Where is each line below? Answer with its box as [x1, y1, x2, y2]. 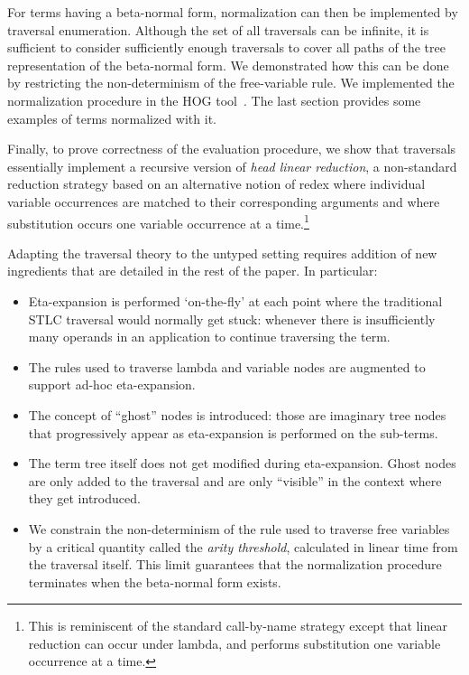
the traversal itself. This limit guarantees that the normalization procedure [28, 555, 442, 574]
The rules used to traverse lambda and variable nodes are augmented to [28, 357, 426, 376]
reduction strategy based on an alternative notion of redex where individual [7, 174, 426, 193]
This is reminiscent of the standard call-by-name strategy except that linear [28, 616, 447, 635]
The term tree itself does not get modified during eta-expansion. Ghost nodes [28, 454, 456, 473]
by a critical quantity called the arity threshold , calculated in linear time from [28, 537, 458, 556]
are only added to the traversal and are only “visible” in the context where [28, 471, 442, 490]
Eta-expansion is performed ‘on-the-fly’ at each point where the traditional [28, 291, 443, 310]
